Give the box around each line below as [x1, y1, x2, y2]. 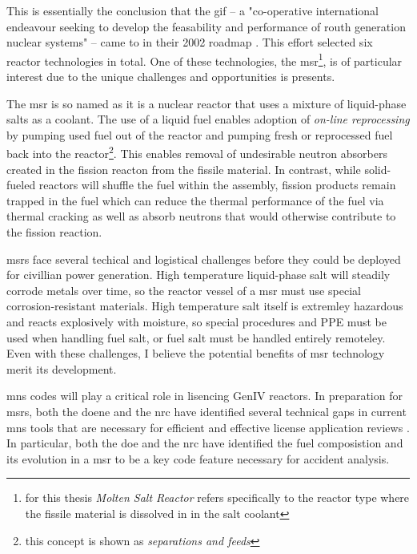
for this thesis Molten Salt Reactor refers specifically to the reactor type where [25, 489, 410, 506]
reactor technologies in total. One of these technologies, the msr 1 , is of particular [6, 50, 403, 69]
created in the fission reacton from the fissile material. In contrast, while [6, 160, 361, 177]
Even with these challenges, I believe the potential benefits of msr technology [6, 345, 385, 362]
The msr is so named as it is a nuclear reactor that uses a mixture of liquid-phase [6, 95, 407, 111]
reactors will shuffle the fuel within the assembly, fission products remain [38, 176, 396, 193]
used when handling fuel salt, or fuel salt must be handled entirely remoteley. [6, 329, 386, 346]
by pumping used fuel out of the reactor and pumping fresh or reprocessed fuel [6, 126, 393, 143]
